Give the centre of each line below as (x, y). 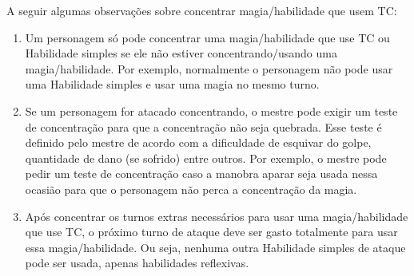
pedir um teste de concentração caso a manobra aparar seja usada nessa (201, 173)
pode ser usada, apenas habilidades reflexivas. (137, 263)
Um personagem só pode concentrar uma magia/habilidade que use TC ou (207, 37)
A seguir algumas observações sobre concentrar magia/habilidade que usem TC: (202, 10)
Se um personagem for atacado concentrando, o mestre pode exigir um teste (211, 110)
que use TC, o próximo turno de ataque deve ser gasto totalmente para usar (211, 232)
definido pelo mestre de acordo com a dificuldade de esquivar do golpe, (198, 142)
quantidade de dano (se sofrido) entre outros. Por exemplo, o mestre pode (206, 158)
